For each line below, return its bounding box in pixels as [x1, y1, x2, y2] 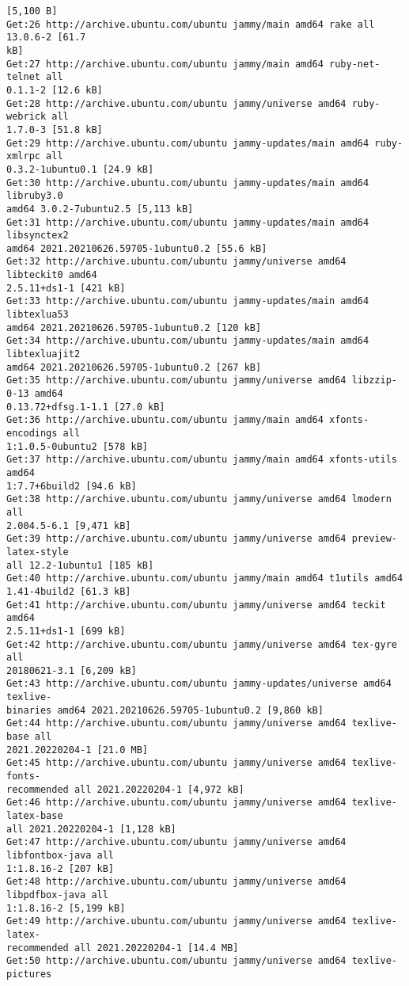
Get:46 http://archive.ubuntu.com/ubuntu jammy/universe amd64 [6, 797, 347, 809]
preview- [351, 533, 397, 545]
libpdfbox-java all [6, 889, 108, 900]
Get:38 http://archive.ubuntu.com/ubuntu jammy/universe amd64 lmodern [6, 493, 392, 505]
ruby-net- [329, 58, 381, 70]
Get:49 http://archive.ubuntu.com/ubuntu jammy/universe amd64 [6, 916, 347, 927]
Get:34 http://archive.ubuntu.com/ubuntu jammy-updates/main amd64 [6, 335, 369, 347]
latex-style [6, 546, 69, 558]
